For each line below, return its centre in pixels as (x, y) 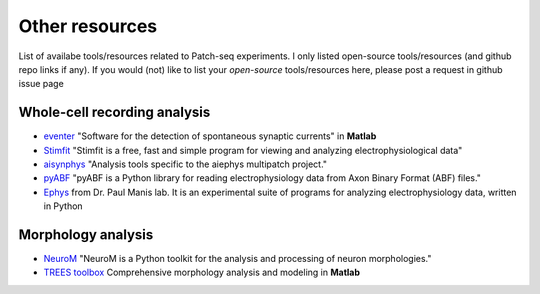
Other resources (88, 26)
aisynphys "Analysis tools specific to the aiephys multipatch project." (185, 164)
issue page (41, 84)
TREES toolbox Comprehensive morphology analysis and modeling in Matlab (201, 272)
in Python (63, 206)
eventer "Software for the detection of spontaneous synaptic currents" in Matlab (210, 136)
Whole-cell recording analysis (114, 112)
